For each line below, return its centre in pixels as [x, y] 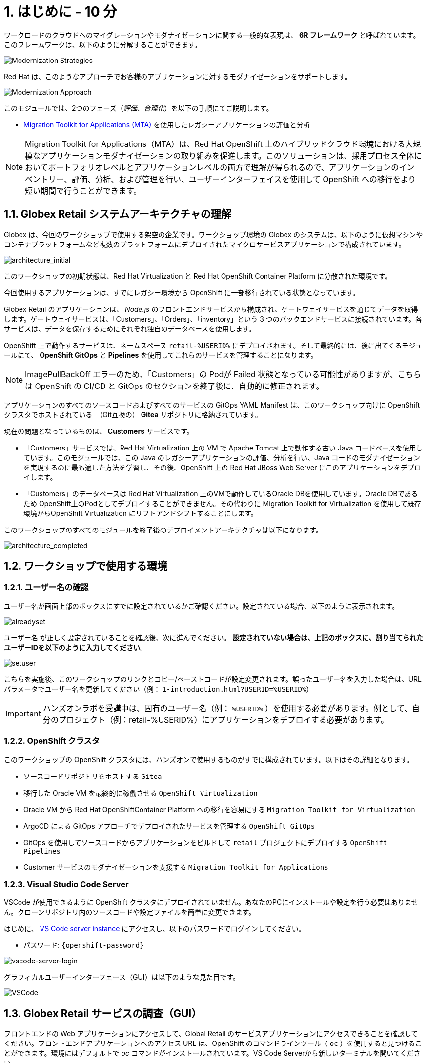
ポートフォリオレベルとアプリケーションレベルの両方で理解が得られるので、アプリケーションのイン [231, 167]
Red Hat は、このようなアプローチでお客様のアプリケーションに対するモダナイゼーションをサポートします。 [178, 76]
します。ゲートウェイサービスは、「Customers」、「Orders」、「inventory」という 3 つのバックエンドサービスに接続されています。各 [213, 319]
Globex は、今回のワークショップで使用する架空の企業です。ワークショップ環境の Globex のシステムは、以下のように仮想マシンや [213, 234]
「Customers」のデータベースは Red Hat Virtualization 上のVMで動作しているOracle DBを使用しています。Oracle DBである [221, 493]
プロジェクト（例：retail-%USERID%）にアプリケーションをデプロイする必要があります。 [223, 720]
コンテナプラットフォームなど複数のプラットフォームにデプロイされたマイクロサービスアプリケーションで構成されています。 [205, 244]
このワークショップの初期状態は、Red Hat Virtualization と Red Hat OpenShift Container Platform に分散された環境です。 [198, 276]
